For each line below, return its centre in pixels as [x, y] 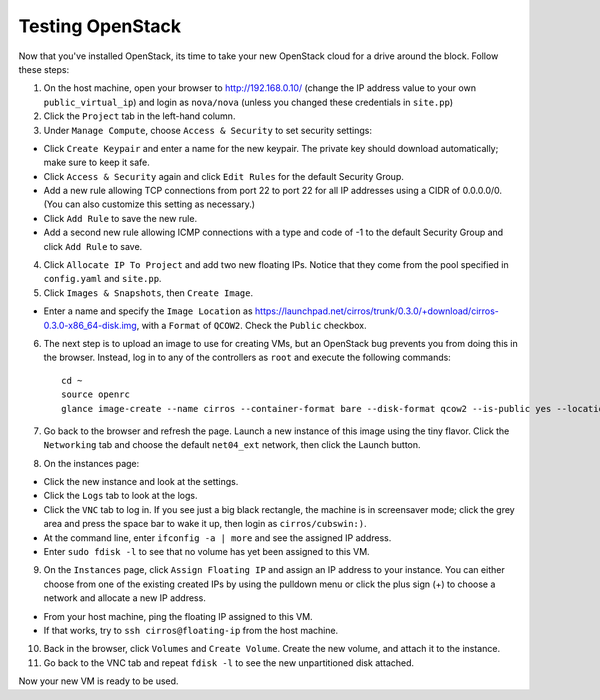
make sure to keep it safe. [96, 162]
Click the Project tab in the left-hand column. [139, 116]
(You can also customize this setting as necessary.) [149, 204]
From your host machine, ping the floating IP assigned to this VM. [178, 616]
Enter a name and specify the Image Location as [148, 311]
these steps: [44, 69]
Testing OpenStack [100, 26]
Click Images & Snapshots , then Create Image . [148, 292]
